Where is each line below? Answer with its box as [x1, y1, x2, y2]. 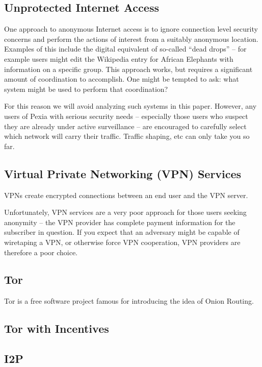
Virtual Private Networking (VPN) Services [4, 165, 242, 181]
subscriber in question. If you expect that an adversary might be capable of [4, 227, 240, 237]
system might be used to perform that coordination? [4, 83, 168, 94]
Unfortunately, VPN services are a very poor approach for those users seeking [4, 207, 247, 217]
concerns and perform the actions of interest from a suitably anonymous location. [4, 33, 258, 44]
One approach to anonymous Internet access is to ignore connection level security [4, 23, 258, 34]
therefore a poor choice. [4, 247, 78, 257]
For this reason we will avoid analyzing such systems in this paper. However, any [4, 101, 257, 111]
